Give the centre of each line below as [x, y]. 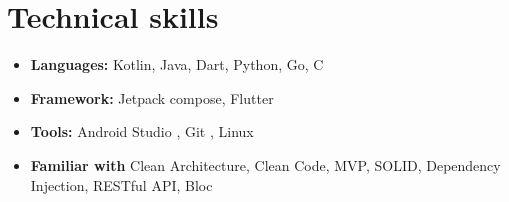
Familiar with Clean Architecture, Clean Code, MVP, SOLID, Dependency [265, 164]
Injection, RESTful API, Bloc [121, 184]
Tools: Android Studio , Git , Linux [142, 131]
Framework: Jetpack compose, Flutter [152, 97]
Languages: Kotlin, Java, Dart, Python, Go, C [177, 64]
